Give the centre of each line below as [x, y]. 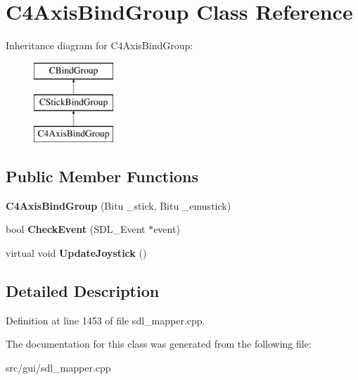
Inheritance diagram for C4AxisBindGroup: [100, 45]
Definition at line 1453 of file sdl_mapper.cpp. [106, 320]
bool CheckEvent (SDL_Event [76, 229]
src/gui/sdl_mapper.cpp [58, 368]
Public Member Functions [102, 176]
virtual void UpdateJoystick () [76, 253]
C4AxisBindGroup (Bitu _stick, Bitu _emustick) [119, 205]
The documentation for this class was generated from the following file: [159, 344]
